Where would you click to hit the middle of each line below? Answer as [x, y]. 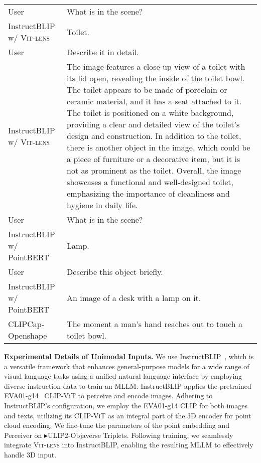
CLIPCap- [26, 324]
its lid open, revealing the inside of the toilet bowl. [156, 78]
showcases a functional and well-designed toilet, [150, 182]
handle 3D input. [30, 454]
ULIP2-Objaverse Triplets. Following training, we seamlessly [141, 435]
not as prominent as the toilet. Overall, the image [154, 170]
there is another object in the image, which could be [159, 147]
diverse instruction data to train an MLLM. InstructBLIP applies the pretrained [128, 385]
